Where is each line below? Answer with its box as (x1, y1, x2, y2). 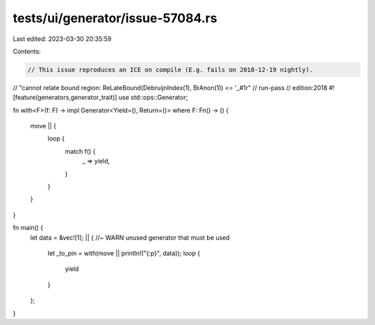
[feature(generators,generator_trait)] (12, 94, 117, 102)
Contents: (12, 47, 41, 55)
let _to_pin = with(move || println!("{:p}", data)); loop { (47, 249, 201, 257)
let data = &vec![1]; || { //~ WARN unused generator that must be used (30, 233, 231, 242)
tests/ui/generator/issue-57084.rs (12, 10, 218, 26)
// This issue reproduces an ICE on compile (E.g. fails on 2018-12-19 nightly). (27, 66, 314, 73)
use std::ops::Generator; (118, 94, 188, 102)
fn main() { (12, 224, 44, 232)
